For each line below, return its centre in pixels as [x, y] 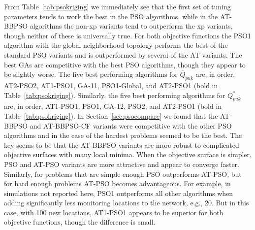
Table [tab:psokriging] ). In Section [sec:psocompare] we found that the [111, 115]
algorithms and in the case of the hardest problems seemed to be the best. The [123, 135]
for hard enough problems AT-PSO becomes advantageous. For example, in [117, 183]
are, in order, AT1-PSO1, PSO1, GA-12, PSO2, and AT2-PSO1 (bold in [113, 106]
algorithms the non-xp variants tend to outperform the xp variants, [131, 26]
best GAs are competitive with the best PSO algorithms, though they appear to [125, 64]
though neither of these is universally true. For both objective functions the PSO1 [127, 35]
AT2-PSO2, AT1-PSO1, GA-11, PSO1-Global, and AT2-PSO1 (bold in [111, 85]
